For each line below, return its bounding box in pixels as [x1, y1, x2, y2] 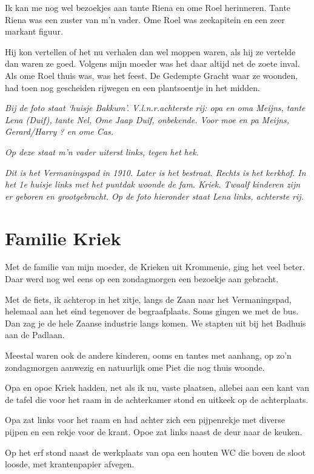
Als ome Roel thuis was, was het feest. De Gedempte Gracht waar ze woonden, [5, 69, 298, 81]
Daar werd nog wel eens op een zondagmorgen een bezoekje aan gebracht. [5, 273, 279, 285]
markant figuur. [5, 25, 63, 38]
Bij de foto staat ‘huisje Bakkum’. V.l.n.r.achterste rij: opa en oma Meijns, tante [5, 101, 306, 114]
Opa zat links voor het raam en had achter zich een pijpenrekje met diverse [5, 413, 285, 426]
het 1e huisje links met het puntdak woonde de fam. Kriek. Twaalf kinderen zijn [5, 178, 301, 191]
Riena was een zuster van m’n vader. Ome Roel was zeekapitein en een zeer [5, 13, 285, 25]
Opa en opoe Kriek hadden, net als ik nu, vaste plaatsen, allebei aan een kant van [5, 381, 309, 394]
